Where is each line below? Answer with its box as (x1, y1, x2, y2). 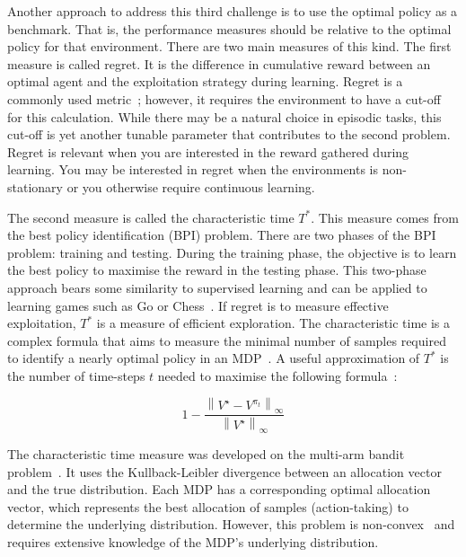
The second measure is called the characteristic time (7, 208, 295, 226)
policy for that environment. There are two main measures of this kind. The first (7, 37, 452, 56)
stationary (7, 177, 63, 196)
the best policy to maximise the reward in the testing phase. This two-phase (7, 261, 426, 279)
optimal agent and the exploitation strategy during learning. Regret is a (7, 72, 403, 91)
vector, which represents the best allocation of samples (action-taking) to (7, 497, 409, 516)
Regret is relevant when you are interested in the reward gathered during (7, 142, 409, 161)
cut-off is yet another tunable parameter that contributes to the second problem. (7, 125, 451, 144)
